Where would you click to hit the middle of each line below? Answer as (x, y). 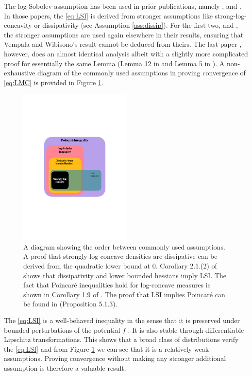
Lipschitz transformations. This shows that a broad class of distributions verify (121, 339)
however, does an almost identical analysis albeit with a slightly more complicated (126, 53)
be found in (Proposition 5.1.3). (70, 304)
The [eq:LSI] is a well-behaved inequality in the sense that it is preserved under (122, 320)
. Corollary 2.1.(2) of (186, 266)
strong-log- (231, 15)
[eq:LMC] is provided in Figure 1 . (54, 82)
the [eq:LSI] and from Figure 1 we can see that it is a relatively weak (107, 349)
